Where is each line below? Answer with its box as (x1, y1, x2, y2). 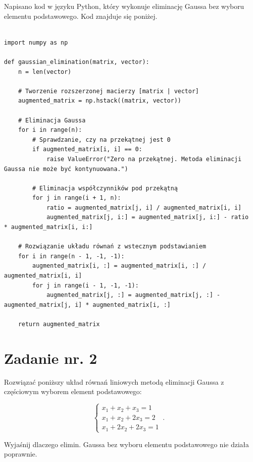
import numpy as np (4, 39, 68, 46)
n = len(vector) (18, 68, 72, 75)
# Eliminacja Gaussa (18, 116, 86, 124)
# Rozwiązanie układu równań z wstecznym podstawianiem (18, 243, 206, 250)
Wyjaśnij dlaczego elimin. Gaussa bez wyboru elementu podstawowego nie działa (4, 439, 249, 449)
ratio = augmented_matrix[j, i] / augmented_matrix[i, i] (46, 204, 242, 211)
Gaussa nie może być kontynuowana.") (4, 165, 128, 173)
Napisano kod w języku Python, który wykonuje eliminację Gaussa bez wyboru (4, 1, 244, 11)
